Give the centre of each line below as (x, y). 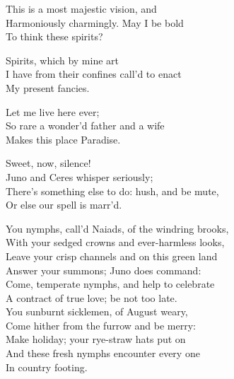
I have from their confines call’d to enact (94, 74)
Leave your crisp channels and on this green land (112, 256)
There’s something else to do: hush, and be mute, (112, 191)
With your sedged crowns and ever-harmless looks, (115, 242)
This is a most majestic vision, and (81, 8)
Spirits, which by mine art (63, 60)
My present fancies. (48, 87)
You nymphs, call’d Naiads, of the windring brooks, (117, 228)
